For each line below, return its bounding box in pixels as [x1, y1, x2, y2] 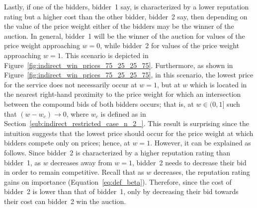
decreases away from [50, 157, 112, 167]
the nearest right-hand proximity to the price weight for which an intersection [4, 89, 241, 99]
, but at [157, 79, 180, 89]
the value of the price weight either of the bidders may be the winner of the [4, 21, 234, 31]
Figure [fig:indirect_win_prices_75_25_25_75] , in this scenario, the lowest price [4, 69, 254, 80]
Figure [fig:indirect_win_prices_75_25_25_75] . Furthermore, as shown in [4, 60, 233, 70]
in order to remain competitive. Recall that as [4, 167, 144, 177]
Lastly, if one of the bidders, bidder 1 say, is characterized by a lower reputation [4, 1, 249, 11]
